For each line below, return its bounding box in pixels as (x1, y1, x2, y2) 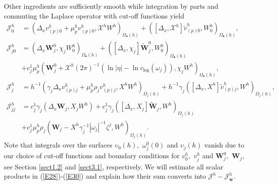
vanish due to (204, 140, 244, 150)
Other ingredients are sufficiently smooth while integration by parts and (4, 1, 219, 11)
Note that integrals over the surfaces (4, 140, 112, 150)
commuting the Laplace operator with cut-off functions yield (4, 10, 185, 20)
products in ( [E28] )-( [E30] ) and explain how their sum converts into (4, 171, 206, 181)
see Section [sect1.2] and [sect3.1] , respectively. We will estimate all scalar (4, 161, 223, 171)
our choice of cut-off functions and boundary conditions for (4, 150, 180, 161)
